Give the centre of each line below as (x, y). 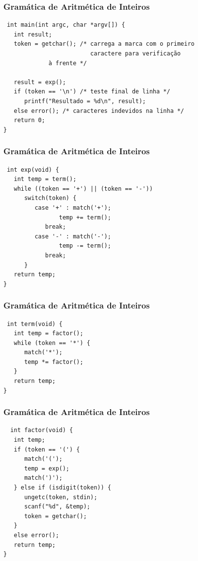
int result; (33, 34)
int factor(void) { (42, 430)
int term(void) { (35, 324)
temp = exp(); (47, 468)
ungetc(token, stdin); (61, 497)
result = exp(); (40, 82)
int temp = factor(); (49, 334)
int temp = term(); (45, 179)
